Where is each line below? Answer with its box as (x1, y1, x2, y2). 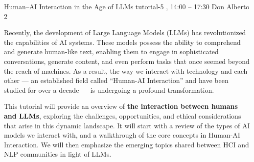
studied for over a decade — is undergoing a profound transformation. (4, 84, 214, 95)
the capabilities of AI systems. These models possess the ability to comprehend (4, 37, 241, 47)
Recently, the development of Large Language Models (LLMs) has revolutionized (4, 27, 246, 38)
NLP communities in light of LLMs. (4, 149, 112, 159)
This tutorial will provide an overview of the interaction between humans (4, 101, 238, 111)
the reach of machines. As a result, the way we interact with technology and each (4, 65, 248, 76)
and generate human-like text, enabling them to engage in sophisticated (4, 46, 219, 57)
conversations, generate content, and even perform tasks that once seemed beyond (4, 56, 250, 66)
